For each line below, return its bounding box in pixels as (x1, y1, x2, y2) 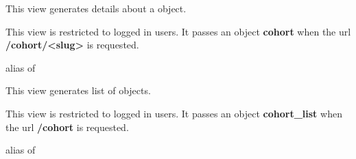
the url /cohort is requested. (5, 119, 129, 134)
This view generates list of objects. (5, 83, 151, 98)
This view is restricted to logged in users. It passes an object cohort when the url (5, 24, 351, 38)
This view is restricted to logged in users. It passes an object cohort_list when (5, 106, 342, 120)
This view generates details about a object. (5, 1, 187, 15)
